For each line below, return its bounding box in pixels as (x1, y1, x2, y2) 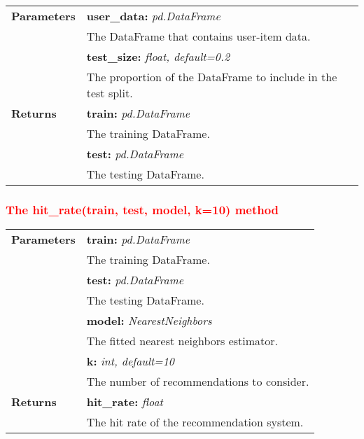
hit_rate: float (86, 393, 163, 410)
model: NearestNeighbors (86, 312, 212, 329)
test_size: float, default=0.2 (86, 48, 230, 64)
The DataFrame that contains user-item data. (86, 28, 311, 44)
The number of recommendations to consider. (86, 373, 309, 390)
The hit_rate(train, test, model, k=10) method (6, 200, 279, 218)
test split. (86, 85, 133, 101)
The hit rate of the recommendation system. (86, 414, 304, 431)
